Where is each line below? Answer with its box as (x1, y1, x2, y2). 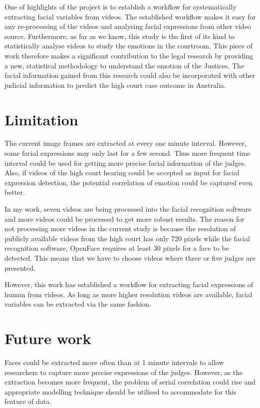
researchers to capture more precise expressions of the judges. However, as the (4, 367, 243, 377)
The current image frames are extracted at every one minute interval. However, (4, 138, 247, 148)
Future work (4, 328, 91, 349)
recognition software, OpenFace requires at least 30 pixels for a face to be (4, 243, 229, 253)
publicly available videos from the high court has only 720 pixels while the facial (4, 233, 250, 243)
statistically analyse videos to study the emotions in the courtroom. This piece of (4, 40, 253, 51)
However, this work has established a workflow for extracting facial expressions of (4, 279, 254, 290)
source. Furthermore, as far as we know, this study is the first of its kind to (4, 30, 235, 41)
